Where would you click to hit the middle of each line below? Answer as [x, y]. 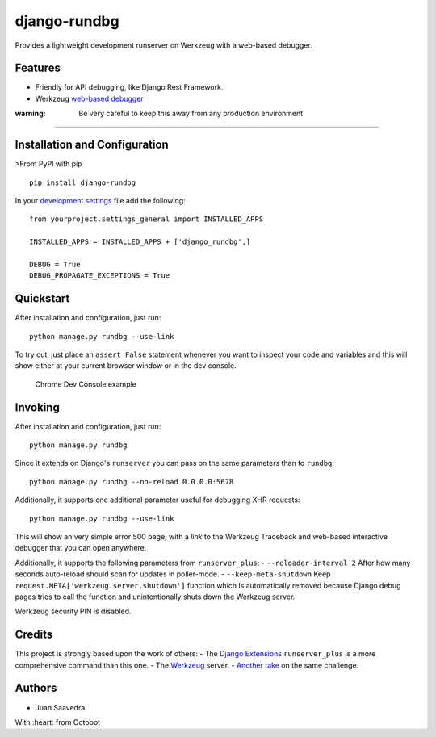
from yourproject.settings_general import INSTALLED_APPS [147, 219]
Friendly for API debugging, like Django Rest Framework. [129, 87]
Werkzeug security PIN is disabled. [73, 611]
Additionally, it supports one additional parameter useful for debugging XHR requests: [157, 500]
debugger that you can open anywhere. [81, 548]
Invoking [37, 407]
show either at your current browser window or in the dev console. [126, 366]
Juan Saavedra [60, 707]
